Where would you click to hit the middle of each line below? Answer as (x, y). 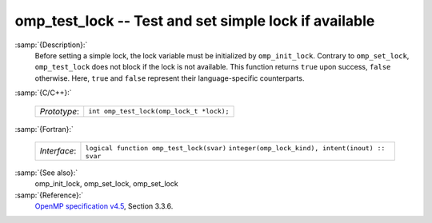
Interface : (58, 151)
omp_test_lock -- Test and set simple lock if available (195, 21)
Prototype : (60, 111)
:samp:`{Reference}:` (49, 195)
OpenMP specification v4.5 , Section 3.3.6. (104, 206)
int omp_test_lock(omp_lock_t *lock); (159, 111)
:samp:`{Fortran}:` (44, 129)
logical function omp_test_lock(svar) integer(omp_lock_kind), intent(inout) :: (235, 148)
